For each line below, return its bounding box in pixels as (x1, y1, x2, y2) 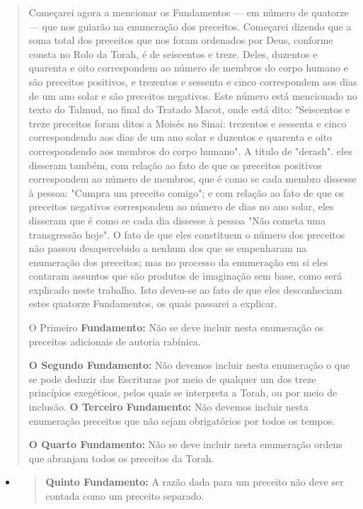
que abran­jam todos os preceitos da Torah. (28, 450, 214, 465)
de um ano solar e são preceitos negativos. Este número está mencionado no (28, 88, 357, 103)
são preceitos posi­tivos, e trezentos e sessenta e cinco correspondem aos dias (28, 74, 357, 88)
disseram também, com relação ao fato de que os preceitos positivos (28, 157, 322, 172)
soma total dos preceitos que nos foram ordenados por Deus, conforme (28, 33, 333, 47)
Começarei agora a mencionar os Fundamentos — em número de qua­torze (28, 5, 349, 19)
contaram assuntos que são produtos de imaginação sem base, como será (28, 268, 342, 283)
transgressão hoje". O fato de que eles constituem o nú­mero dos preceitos (28, 227, 345, 241)
